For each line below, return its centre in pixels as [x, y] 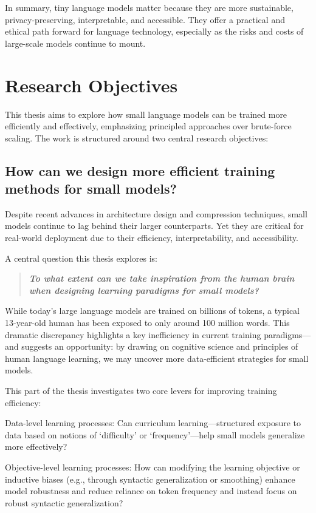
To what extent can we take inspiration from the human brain [162, 278]
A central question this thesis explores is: [81, 258]
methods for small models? [91, 189]
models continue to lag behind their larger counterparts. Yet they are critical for [154, 226]
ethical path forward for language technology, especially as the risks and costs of [154, 31]
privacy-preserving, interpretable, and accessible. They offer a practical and [145, 19]
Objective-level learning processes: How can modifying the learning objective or [153, 467]
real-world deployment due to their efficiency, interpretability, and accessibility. [152, 238]
